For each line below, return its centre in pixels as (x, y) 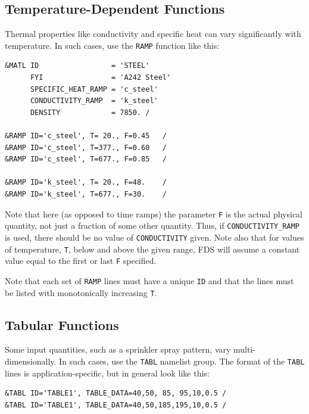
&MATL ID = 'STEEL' (77, 66)
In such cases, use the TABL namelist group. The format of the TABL (182, 361)
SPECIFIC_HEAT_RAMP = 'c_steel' (94, 89)
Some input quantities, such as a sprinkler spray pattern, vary (118, 349)
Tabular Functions (62, 324)
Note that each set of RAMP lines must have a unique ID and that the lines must (149, 280)
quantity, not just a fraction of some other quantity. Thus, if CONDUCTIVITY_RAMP (152, 225)
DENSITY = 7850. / (90, 112)
